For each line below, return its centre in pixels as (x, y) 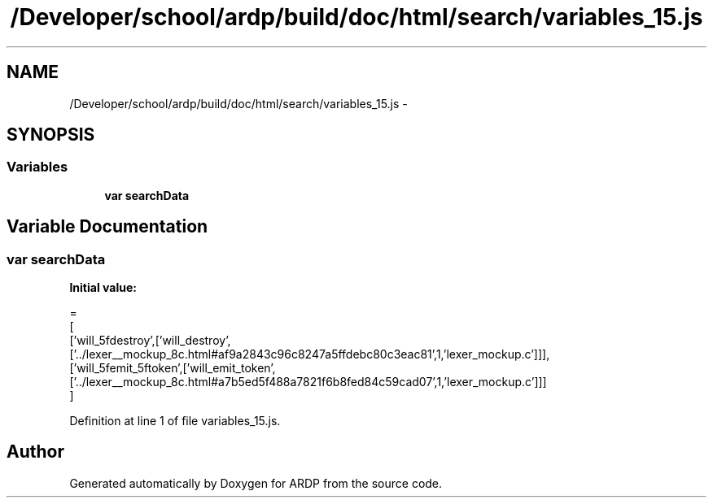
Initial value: (103, 288)
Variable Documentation (107, 227)
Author (35, 452)
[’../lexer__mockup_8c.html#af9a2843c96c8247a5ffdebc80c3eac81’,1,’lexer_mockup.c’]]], (310, 354)
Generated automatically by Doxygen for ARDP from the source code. (256, 483)
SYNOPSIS (51, 135)
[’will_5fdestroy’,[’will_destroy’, (150, 341)
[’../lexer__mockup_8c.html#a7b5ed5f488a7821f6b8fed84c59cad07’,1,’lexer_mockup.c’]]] (308, 382)
